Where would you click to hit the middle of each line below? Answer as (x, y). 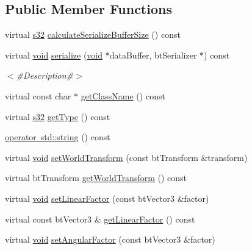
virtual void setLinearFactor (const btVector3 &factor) (107, 198)
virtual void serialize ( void (54, 55)
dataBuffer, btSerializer (153, 55)
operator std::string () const (58, 137)
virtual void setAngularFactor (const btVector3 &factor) (110, 239)
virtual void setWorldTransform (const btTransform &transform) (126, 157)
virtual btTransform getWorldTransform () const (96, 178)
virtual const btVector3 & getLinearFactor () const (100, 219)
